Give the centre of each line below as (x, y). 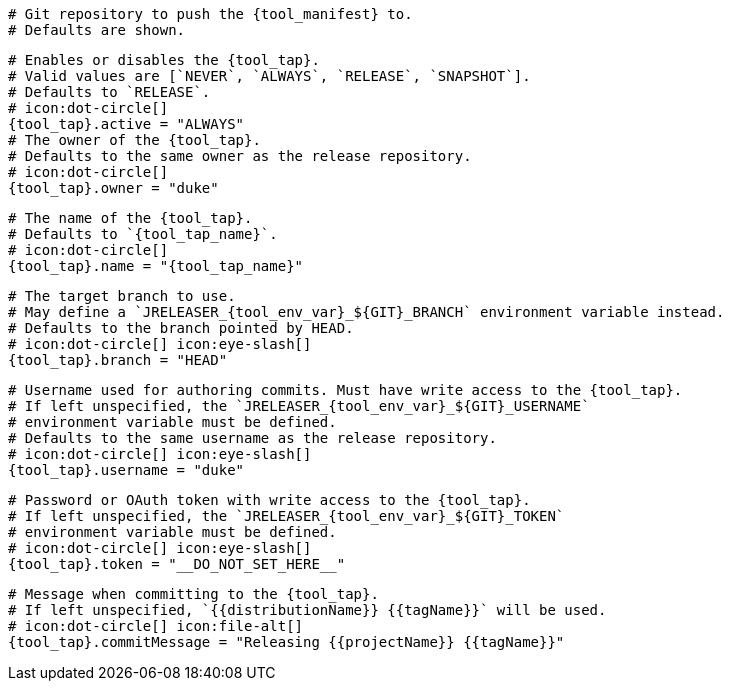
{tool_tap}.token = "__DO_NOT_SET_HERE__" (177, 564)
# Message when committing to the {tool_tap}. (193, 594)
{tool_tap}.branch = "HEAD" (118, 360)
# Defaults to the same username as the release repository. (252, 438)
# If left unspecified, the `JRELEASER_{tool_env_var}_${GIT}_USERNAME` (299, 406)
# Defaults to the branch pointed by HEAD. (181, 328)
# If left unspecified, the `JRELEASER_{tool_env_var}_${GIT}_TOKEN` (286, 516)
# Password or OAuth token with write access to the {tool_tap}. (269, 500)
